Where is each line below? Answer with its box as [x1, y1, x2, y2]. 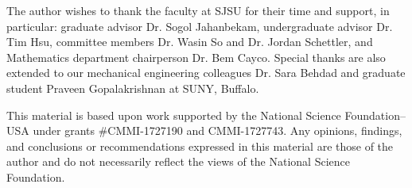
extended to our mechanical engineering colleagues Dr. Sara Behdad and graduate [6, 64, 406, 81]
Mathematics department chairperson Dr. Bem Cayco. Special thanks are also [6, 48, 386, 65]
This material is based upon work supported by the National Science [6, 106, 341, 123]
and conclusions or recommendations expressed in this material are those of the [6, 137, 394, 154]
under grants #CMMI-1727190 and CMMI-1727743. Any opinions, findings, [33, 122, 402, 139]
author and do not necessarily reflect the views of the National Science [6, 153, 350, 170]
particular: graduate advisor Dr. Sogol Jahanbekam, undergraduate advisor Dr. [6, 17, 393, 34]
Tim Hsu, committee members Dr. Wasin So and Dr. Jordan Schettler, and [6, 33, 373, 50]
